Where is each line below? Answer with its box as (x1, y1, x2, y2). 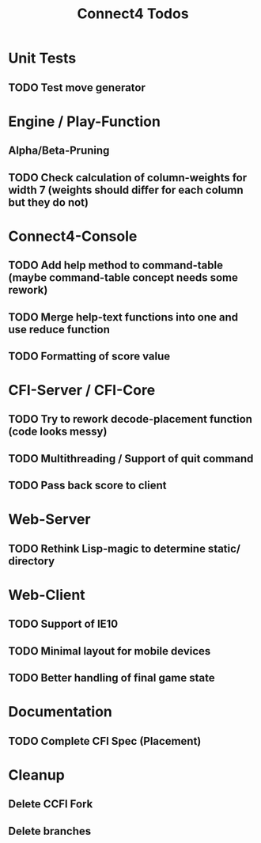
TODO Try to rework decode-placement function (8, 412, 253, 426)
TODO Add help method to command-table (8, 259, 224, 272)
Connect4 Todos (77, 5, 189, 23)
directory (8, 554, 55, 568)
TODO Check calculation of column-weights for (8, 171, 248, 184)
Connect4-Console (8, 227, 138, 245)
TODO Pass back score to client (8, 479, 167, 492)
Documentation (8, 703, 113, 721)
